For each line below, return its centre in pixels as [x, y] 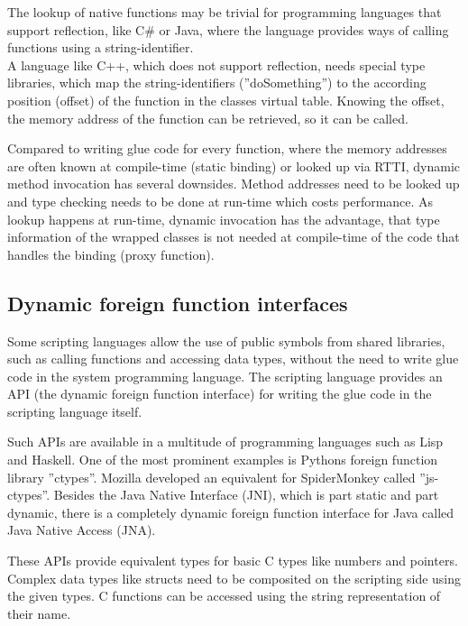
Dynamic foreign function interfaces [178, 303]
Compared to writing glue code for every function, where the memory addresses [227, 148]
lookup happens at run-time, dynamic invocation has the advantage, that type [224, 219]
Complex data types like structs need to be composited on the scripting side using [234, 578]
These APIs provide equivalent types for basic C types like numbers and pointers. [233, 561]
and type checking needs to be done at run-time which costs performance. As [220, 201]
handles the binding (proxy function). [111, 254]
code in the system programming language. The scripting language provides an [225, 376]
